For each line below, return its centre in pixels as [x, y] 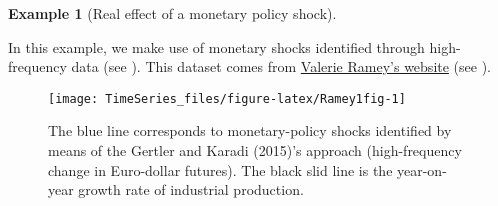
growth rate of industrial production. [191, 189]
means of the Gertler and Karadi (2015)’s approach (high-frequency [255, 150]
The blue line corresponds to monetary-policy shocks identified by [250, 130]
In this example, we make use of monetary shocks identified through [216, 46]
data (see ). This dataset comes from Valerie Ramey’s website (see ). [281, 66]
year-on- [422, 169]
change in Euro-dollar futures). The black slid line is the [220, 169]
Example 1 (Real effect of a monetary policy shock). [172, 13]
